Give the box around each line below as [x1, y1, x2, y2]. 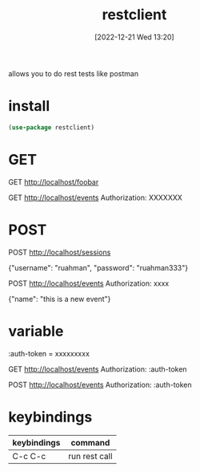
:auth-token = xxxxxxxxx [8, 348, 90, 358]
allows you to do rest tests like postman [8, 68, 138, 78]
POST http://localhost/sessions [8, 247, 111, 257]
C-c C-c [12, 450, 46, 462]
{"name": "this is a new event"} [8, 294, 111, 303]
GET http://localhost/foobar [8, 177, 99, 186]
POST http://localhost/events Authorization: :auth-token [8, 380, 192, 389]
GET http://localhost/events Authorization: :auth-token [8, 364, 187, 374]
